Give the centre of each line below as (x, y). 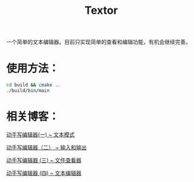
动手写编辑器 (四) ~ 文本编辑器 (44, 173)
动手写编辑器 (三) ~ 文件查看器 (44, 160)
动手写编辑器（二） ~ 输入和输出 (47, 147)
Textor (101, 11)
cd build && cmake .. (33, 85)
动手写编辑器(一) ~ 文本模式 (41, 134)
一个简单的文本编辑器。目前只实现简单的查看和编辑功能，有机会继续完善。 (99, 42)
